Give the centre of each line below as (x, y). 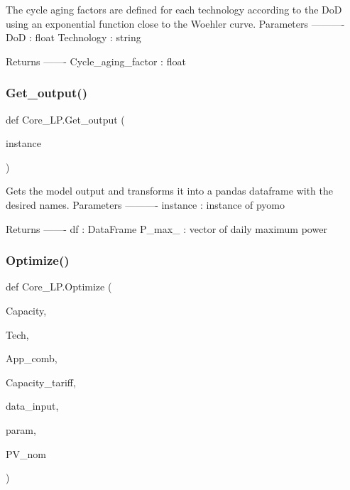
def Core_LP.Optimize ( (59, 287)
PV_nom (26, 453)
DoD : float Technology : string (73, 37)
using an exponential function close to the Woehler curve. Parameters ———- (175, 23)
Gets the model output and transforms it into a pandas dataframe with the (169, 191)
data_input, (32, 406)
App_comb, (32, 358)
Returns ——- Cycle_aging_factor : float (96, 61)
